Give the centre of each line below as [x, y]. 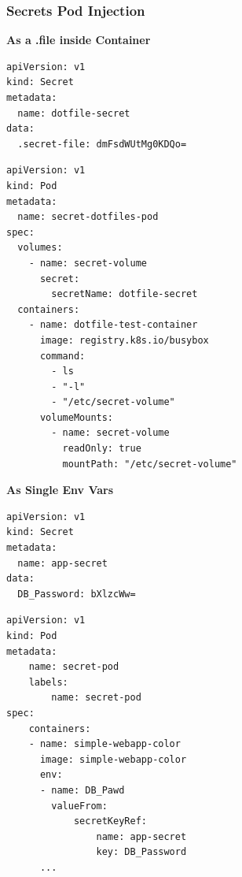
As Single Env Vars [60, 490]
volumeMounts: [77, 417]
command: [62, 356]
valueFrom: [79, 806]
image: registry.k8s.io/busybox [124, 340]
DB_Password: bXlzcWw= [77, 594]
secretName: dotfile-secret [125, 294]
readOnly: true [102, 449]
